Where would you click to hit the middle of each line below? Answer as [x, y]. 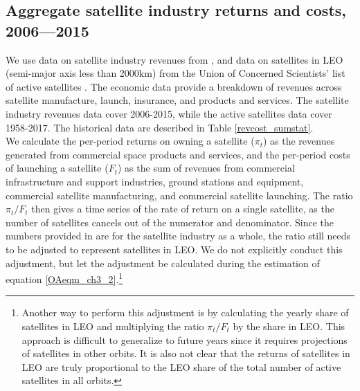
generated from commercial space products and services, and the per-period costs [178, 154]
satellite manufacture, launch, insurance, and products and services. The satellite [177, 100]
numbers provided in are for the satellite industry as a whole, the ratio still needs [178, 236]
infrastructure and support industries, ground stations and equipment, [155, 181]
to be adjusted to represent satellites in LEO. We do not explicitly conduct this [174, 249]
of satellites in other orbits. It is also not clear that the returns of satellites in [186, 353]
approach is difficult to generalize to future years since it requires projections [184, 339]
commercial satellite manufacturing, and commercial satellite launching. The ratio [179, 195]
